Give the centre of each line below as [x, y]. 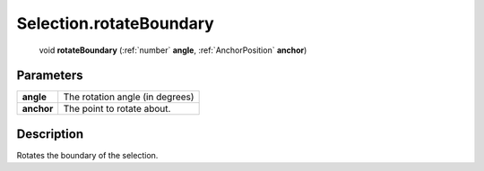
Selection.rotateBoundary [115, 23]
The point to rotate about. [117, 109]
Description [50, 134]
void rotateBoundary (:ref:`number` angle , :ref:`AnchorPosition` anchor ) [173, 50]
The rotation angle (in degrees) [129, 97]
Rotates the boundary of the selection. [87, 155]
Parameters [50, 76]
